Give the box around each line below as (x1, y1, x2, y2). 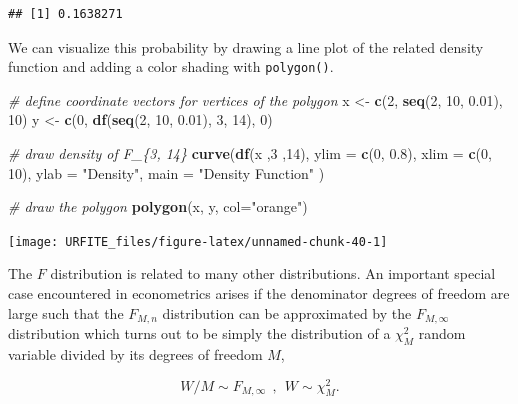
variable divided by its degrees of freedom (8, 343, 263, 364)
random (418, 323, 466, 344)
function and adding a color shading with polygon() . (8, 56, 334, 77)
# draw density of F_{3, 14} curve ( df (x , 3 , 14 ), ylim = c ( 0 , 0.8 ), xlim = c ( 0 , (8, 143, 492, 164)
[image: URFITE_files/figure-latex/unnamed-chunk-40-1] (8, 234, 388, 249)
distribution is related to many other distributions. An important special (50, 263, 496, 284)
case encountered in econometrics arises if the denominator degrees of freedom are (8, 283, 510, 304)
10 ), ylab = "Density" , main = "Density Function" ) (8, 162, 325, 183)
